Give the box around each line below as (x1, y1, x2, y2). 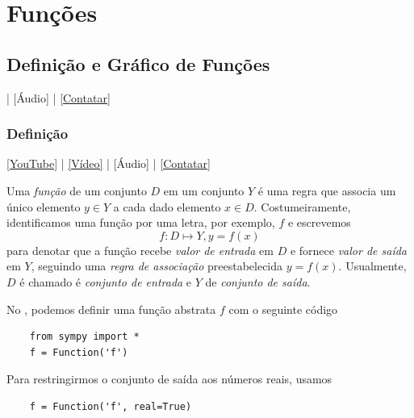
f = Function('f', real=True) (29, 400, 192, 412)
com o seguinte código (228, 300, 338, 317)
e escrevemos (287, 214, 351, 231)
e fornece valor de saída (290, 241, 407, 258)
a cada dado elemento (113, 198, 221, 215)
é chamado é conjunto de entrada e (19, 273, 192, 290)
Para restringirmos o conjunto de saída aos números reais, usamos (6, 370, 332, 387)
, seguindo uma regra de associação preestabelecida (31, 257, 283, 274)
